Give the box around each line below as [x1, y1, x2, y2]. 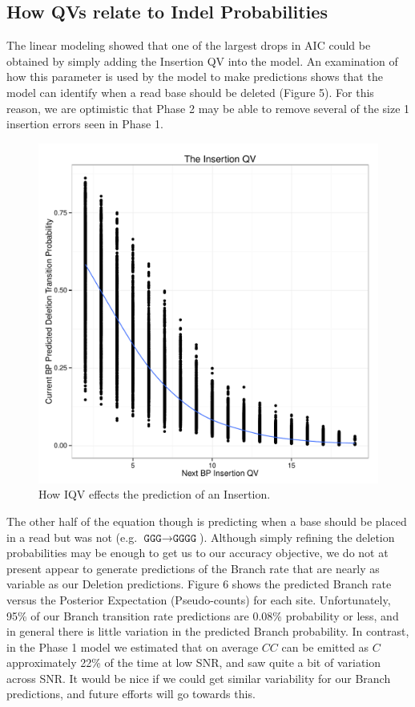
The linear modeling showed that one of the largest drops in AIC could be [6, 37, 371, 54]
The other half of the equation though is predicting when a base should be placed [6, 512, 407, 529]
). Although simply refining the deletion [199, 528, 395, 545]
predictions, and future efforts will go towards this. [6, 685, 256, 702]
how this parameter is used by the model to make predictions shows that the [6, 68, 383, 85]
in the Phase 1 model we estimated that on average [6, 638, 259, 655]
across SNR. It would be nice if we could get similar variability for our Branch [6, 669, 391, 686]
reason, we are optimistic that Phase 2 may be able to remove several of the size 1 [6, 99, 410, 116]
